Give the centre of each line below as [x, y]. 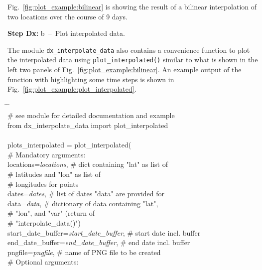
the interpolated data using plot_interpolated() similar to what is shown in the [133, 60]
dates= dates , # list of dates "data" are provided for [86, 194]
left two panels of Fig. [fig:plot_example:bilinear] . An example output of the [125, 69]
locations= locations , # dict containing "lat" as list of [88, 164]
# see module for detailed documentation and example [91, 115]
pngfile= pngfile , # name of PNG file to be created [84, 252]
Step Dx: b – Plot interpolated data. [66, 33]
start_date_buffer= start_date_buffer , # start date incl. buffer [104, 232]
